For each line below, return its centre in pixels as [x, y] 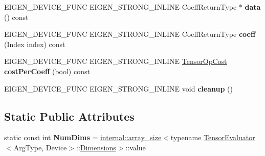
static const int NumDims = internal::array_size [83, 137]
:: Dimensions [96, 147]
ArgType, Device [40, 147]
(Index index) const [35, 44]
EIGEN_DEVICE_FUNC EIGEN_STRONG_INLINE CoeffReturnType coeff [130, 34]
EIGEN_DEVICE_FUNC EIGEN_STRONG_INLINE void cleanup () [118, 88]
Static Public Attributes [69, 116]
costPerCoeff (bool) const [47, 71]
